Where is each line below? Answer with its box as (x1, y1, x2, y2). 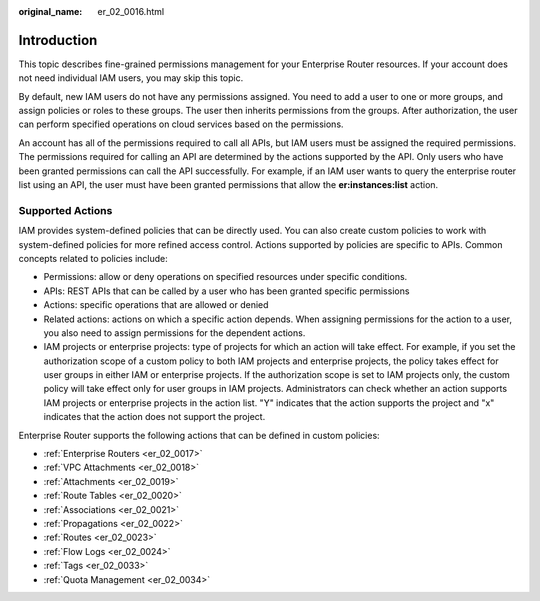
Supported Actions (18, 203, 113, 217)
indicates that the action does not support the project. (43, 411, 266, 423)
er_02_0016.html (97, 6, 165, 17)
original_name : (18, 6, 83, 17)
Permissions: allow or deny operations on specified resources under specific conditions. (43, 271, 408, 283)
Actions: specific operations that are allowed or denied (43, 299, 269, 311)
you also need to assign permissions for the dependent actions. (43, 326, 306, 339)
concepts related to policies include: (18, 252, 169, 264)
